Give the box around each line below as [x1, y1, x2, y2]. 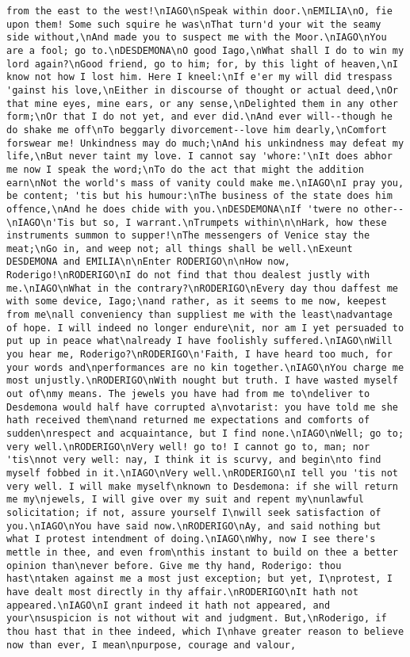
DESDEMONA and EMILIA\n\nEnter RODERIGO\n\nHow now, [6, 256, 290, 268]
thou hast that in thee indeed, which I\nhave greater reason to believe [6, 625, 404, 637]
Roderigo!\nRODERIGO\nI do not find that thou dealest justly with [6, 269, 370, 281]
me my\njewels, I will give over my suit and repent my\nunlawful [6, 494, 365, 506]
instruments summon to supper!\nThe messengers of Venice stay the [6, 230, 370, 242]
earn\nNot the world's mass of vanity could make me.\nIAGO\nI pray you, [6, 177, 404, 189]
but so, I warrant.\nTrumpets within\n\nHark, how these [80, 216, 387, 228]
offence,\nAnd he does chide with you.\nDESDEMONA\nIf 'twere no [6, 203, 358, 215]
